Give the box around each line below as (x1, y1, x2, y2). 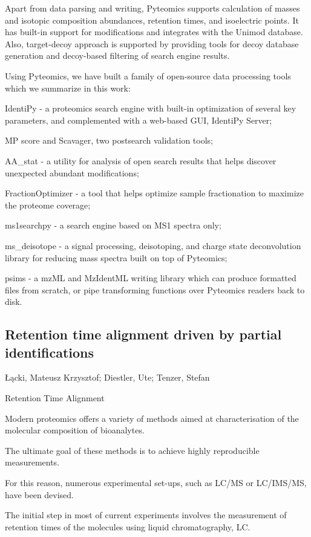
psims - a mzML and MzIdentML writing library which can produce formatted (5, 272, 296, 284)
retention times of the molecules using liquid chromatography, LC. (5, 520, 250, 533)
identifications (5, 342, 94, 361)
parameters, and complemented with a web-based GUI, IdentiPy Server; (5, 113, 272, 126)
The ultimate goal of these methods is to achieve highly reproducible (5, 444, 260, 456)
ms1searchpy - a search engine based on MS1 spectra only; (5, 219, 221, 232)
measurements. (5, 456, 60, 469)
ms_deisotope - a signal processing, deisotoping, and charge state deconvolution (5, 239, 301, 252)
